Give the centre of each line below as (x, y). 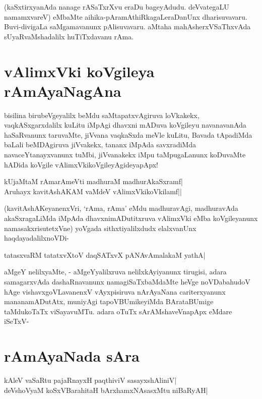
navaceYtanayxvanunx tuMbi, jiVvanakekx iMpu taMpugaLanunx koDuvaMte (125, 155)
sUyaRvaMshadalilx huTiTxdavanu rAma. (69, 36)
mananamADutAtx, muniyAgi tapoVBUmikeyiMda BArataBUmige (109, 301)
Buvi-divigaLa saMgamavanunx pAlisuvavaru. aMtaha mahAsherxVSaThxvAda (127, 26)
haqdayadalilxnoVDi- (37, 238)
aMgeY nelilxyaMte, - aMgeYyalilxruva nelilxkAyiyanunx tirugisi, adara (115, 272)
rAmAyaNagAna (63, 91)
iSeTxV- (17, 321)
